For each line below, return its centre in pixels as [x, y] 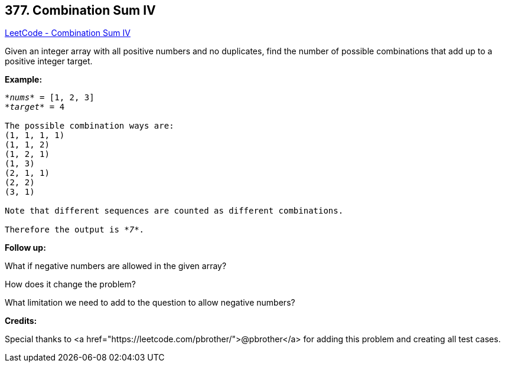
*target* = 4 [35, 107]
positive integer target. [49, 61]
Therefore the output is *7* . [75, 230]
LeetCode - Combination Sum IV [68, 33]
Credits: [21, 321]
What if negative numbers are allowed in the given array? [116, 266]
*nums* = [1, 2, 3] [50, 98]
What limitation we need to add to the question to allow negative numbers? [150, 303]
